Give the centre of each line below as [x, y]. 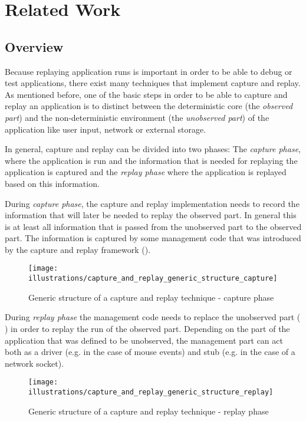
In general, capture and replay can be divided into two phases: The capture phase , [153, 149]
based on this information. [52, 183]
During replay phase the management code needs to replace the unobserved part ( [153, 317]
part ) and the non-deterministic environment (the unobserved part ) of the [137, 117]
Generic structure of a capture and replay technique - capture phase [151, 297]
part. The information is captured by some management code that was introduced [153, 238]
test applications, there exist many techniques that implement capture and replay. [153, 83]
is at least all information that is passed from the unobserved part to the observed [153, 226]
